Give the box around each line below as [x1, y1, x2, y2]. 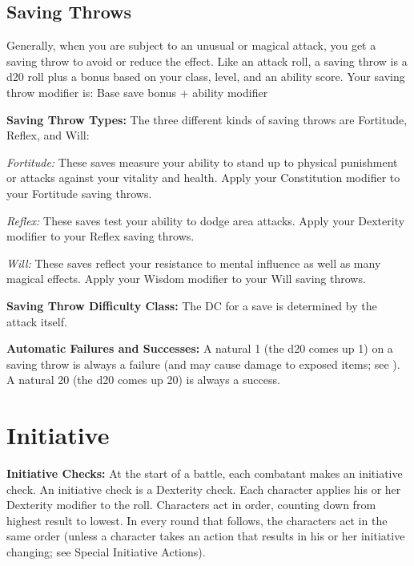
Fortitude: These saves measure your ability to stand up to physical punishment [6, 153, 398, 170]
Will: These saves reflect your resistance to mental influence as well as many [6, 254, 381, 271]
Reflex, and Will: [6, 127, 90, 144]
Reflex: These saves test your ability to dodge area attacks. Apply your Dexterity [6, 212, 405, 228]
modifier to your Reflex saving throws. [6, 228, 195, 245]
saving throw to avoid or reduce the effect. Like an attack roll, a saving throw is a [6, 52, 408, 69]
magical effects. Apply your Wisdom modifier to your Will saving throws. [6, 270, 366, 287]
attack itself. [6, 313, 67, 329]
